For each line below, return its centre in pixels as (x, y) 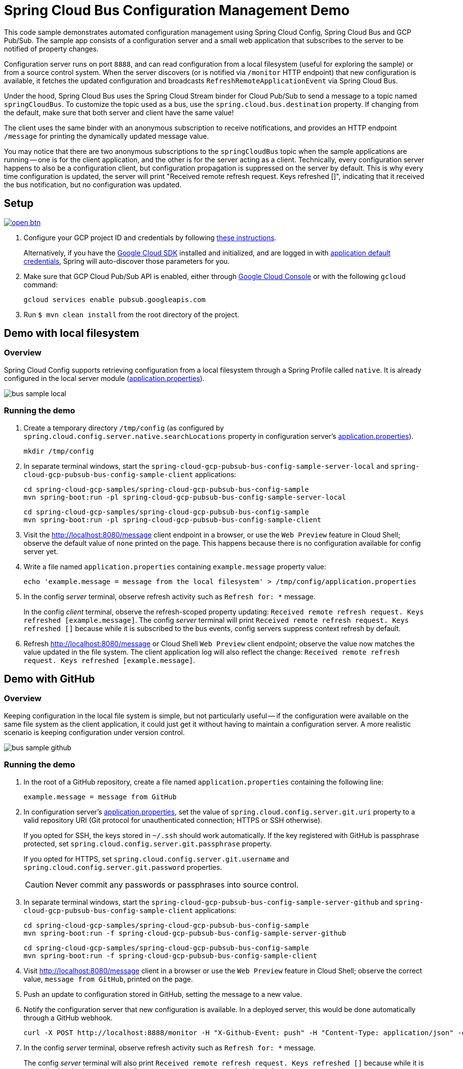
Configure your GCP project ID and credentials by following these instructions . (150, 237)
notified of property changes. (51, 49)
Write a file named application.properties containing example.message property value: (175, 566)
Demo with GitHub (50, 679)
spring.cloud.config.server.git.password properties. (123, 867)
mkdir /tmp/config (59, 451)
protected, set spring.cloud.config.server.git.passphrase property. (148, 843)
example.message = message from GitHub (100, 797)
